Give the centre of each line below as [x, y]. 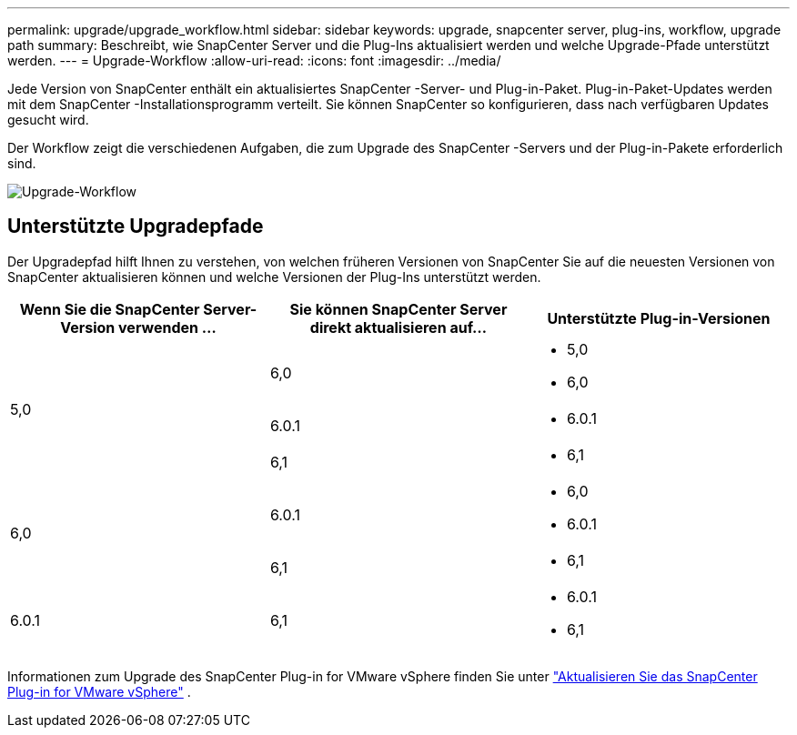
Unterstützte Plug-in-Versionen [659, 318]
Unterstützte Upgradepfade [136, 227]
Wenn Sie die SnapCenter [110, 309]
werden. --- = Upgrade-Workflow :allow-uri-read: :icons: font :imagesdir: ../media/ [254, 60]
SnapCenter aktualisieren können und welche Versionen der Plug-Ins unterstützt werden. [274, 277]
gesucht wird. [48, 120]
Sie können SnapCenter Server [398, 309]
